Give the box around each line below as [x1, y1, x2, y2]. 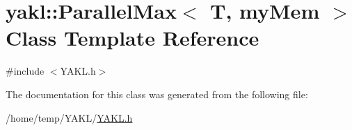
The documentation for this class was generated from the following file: [6, 86, 308, 101]
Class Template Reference [6, 24, 259, 52]
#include [6, 64, 45, 78]
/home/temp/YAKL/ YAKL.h [6, 110, 133, 124]
